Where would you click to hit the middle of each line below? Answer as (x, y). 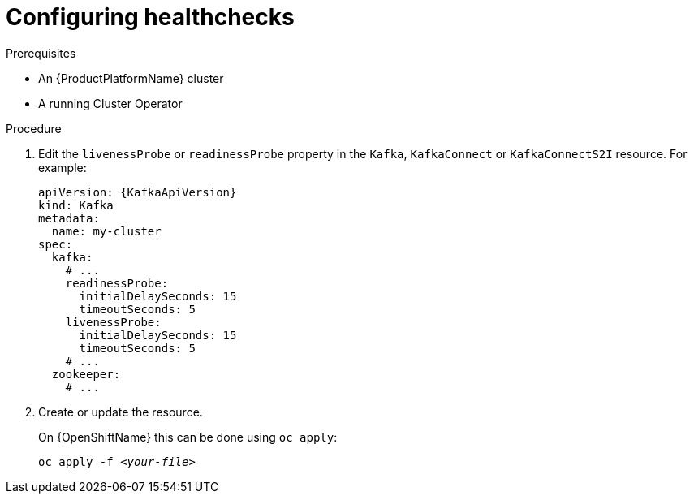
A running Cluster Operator (110, 103)
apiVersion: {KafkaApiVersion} (138, 192)
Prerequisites (41, 53)
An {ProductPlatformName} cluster (131, 78)
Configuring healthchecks (150, 17)
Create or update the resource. (121, 412)
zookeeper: (86, 374)
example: (63, 167)
